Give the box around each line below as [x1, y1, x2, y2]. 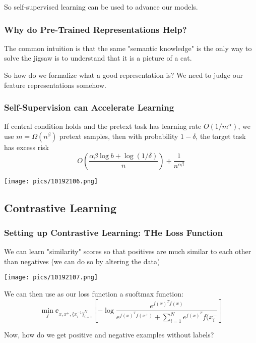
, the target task [196, 131, 246, 141]
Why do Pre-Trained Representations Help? [4, 23, 187, 35]
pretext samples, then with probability [59, 131, 178, 141]
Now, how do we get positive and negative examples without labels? [4, 329, 214, 340]
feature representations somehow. [4, 79, 106, 90]
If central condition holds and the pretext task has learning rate [4, 121, 202, 131]
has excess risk [4, 142, 49, 152]
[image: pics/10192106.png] [4, 177, 98, 185]
